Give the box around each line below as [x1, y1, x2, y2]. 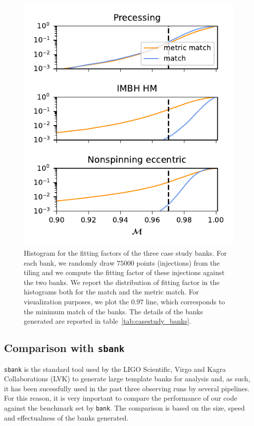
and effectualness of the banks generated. [4, 412, 129, 423]
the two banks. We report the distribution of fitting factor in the [24, 277, 220, 287]
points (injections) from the [136, 257, 220, 268]
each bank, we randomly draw [24, 257, 115, 268]
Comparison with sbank [4, 340, 125, 355]
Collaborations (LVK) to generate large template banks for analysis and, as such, [4, 373, 251, 384]
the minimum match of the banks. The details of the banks [24, 306, 203, 316]
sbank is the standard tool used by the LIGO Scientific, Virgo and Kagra [4, 363, 226, 374]
